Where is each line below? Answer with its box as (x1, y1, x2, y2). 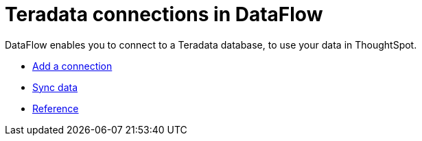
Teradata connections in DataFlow (5, 3, 323, 26)
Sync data (32, 81, 78, 93)
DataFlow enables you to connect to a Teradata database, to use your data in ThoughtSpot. (5, 38, 417, 51)
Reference (32, 102, 79, 114)
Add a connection (32, 60, 113, 72)
